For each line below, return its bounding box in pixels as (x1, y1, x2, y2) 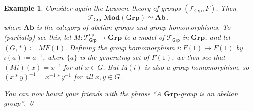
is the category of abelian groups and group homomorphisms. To (36, 22, 231, 32)
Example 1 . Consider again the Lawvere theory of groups (4, 3, 181, 13)
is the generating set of (80, 52, 149, 62)
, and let (205, 32, 231, 42)
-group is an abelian (178, 88, 238, 98)
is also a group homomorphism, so (144, 61, 249, 72)
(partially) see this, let (4, 32, 71, 42)
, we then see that (172, 52, 225, 62)
